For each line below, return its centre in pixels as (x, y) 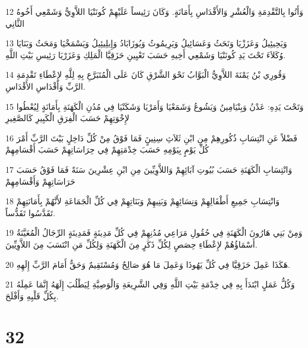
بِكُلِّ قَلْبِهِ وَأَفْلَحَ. (32, 295)
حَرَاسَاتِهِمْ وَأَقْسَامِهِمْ (40, 181)
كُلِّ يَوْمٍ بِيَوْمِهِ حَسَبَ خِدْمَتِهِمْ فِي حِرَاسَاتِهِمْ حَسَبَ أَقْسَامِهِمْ (107, 149)
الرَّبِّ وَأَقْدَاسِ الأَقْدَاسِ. (45, 86)
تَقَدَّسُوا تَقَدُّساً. (31, 212)
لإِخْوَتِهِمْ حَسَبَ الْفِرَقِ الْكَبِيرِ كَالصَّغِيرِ (68, 118)
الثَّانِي (15, 23)
